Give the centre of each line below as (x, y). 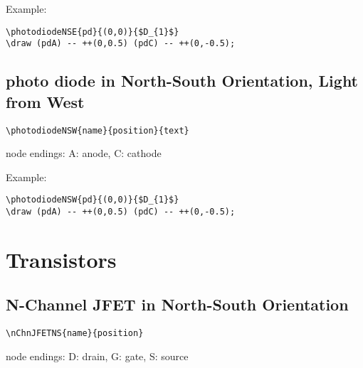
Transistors (61, 259)
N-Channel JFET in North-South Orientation (177, 304)
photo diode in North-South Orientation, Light (182, 81)
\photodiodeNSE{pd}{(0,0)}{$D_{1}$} (93, 32)
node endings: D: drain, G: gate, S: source (97, 356)
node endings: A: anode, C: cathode (84, 153)
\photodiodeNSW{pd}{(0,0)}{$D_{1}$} (93, 200)
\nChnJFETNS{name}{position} (75, 334)
